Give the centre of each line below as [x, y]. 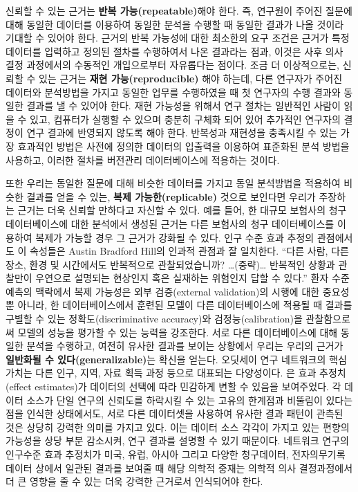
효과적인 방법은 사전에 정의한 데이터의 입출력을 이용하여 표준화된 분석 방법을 [183, 146]
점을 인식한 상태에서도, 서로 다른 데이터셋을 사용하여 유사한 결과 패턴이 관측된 [175, 413]
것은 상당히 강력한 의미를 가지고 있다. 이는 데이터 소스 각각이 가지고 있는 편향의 [178, 427]
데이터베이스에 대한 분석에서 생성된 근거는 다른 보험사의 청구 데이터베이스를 [170, 223]
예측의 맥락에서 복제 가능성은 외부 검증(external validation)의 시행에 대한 [163, 291]
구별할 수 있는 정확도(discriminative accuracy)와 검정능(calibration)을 [154, 319]
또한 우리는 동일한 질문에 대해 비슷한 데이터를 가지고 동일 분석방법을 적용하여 [173, 183]
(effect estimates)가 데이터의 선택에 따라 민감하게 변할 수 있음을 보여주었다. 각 [173, 386]
